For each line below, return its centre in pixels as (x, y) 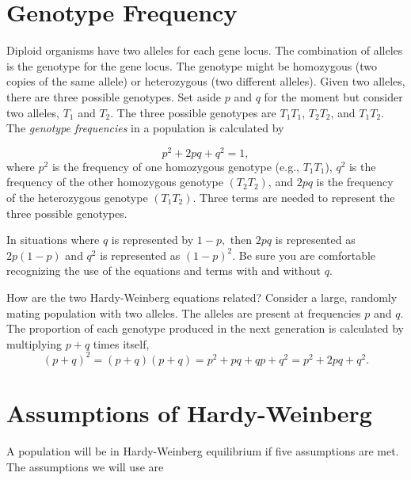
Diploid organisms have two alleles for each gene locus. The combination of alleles (205, 50)
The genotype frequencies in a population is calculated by (145, 128)
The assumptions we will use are (85, 466)
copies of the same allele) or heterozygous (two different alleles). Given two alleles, (206, 81)
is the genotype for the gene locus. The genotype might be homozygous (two (192, 65)
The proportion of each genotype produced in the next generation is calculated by (205, 328)
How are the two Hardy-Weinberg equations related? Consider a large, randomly (202, 297)
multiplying (34, 343)
